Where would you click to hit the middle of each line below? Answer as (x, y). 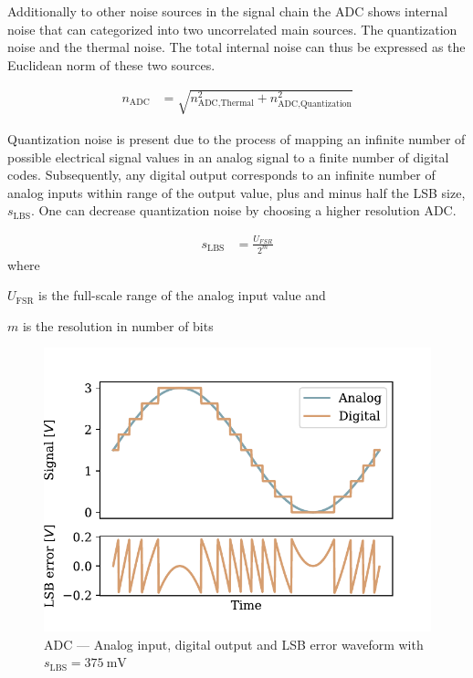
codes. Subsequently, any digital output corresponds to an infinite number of (221, 175)
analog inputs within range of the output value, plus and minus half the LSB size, (236, 192)
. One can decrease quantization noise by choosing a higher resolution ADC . (243, 210)
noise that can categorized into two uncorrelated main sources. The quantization (232, 29)
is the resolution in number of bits (118, 325)
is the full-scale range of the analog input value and (182, 295)
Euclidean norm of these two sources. (111, 64)
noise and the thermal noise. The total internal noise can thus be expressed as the (236, 47)
